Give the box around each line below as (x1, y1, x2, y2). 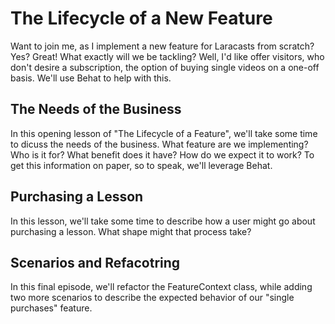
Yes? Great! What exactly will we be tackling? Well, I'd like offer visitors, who (10, 50, 325, 62)
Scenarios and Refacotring (10, 254, 181, 271)
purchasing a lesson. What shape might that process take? (10, 225, 252, 237)
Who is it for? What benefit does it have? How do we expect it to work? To (10, 148, 315, 161)
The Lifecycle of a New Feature (10, 7, 273, 30)
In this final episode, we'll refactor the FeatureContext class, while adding (10, 281, 313, 293)
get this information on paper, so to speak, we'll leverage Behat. (10, 159, 273, 171)
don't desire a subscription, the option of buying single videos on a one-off (10, 61, 320, 73)
